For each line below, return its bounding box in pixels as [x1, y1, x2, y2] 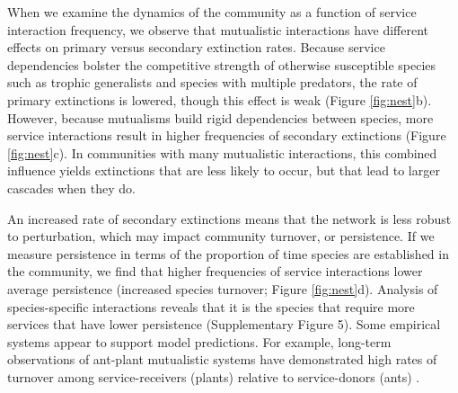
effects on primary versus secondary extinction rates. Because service [7, 38, 385, 57]
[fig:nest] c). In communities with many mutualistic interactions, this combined [7, 143, 437, 162]
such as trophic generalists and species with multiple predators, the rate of [7, 73, 418, 92]
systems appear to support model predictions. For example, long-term [7, 332, 392, 351]
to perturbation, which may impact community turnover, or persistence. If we [7, 227, 435, 246]
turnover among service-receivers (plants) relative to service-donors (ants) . [7, 367, 420, 386]
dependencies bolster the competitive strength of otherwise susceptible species [7, 55, 436, 74]
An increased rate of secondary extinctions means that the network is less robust [7, 209, 452, 228]
